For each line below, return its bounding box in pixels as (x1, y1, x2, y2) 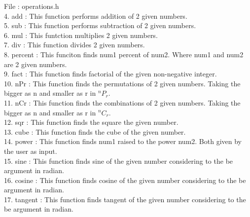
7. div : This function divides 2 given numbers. (4, 39, 145, 50)
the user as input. (4, 145, 57, 156)
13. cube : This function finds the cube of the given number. (4, 126, 186, 137)
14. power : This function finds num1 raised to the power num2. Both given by (4, 136, 242, 146)
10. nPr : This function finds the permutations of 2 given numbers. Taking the (4, 78, 241, 88)
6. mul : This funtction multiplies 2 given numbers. (4, 30, 158, 40)
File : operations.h (4, 1, 59, 11)
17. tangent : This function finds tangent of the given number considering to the (4, 194, 246, 204)
